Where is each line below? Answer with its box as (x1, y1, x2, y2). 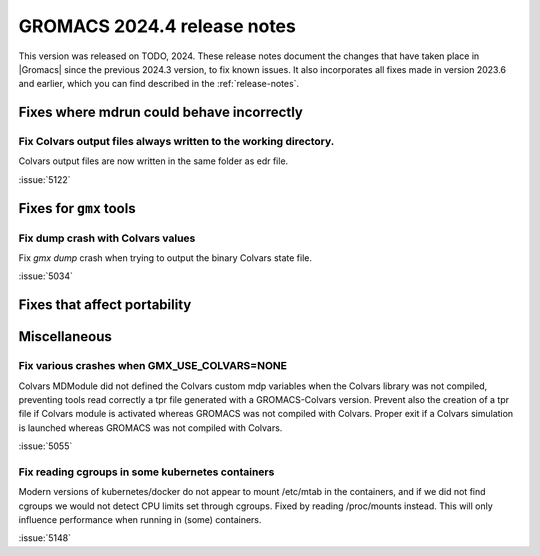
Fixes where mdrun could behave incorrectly (18, 104, 304, 121)
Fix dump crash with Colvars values (18, 231, 196, 245)
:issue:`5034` (18, 270, 74, 282)
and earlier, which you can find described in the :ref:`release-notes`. (18, 78, 300, 90)
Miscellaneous (18, 328, 112, 345)
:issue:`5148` (18, 532, 72, 544)
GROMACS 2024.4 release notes (18, 15, 297, 37)
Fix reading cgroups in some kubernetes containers (18, 465, 275, 479)
